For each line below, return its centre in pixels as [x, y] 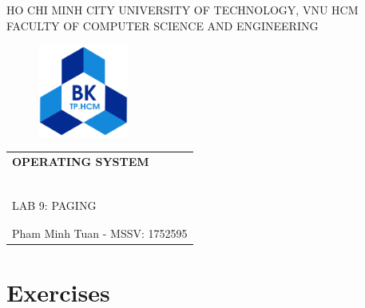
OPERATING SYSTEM [81, 161]
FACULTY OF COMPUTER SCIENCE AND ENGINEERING [163, 25]
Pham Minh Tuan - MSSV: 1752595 [100, 233]
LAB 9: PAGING [54, 205]
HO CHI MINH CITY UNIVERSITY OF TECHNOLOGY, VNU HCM [182, 10]
